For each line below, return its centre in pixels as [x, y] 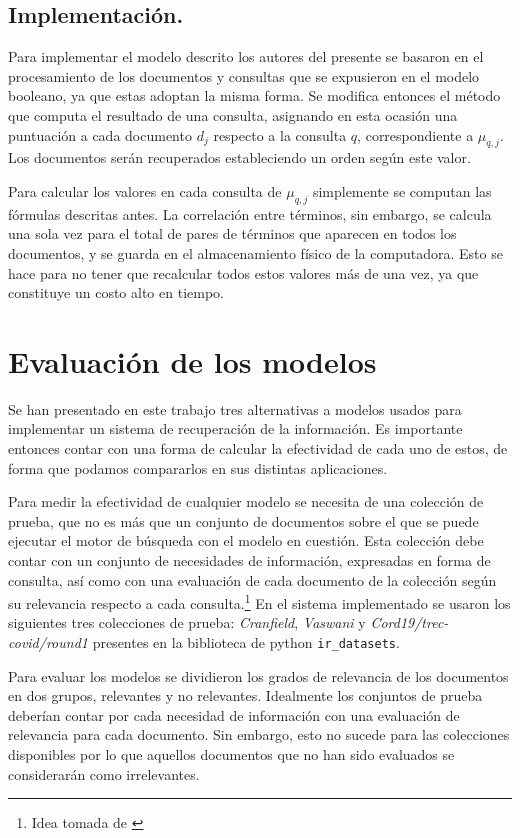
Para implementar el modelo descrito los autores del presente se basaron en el [246, 56]
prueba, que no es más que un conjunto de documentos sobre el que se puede [243, 520]
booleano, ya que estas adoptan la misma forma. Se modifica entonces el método [254, 95]
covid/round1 [48, 642]
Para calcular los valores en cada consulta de [145, 190]
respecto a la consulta [280, 134]
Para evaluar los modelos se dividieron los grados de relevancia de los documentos [258, 675]
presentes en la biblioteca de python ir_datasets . [246, 642]
